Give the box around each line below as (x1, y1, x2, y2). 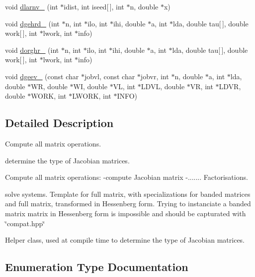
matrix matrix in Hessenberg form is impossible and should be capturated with (5, 208, 246, 218)
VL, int (113, 81, 136, 91)
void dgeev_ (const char (5, 71, 79, 81)
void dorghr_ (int (5, 44, 59, 55)
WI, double (73, 81, 107, 91)
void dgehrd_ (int (5, 18, 60, 28)
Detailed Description (5, 115, 114, 131)
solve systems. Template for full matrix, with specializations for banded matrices (5, 188, 251, 199)
